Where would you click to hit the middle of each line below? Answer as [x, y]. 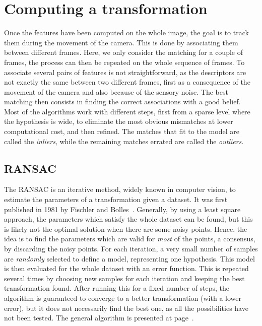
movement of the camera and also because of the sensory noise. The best [116, 91]
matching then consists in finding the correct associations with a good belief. [122, 102]
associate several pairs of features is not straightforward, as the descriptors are [125, 72]
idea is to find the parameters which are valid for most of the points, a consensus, [130, 239]
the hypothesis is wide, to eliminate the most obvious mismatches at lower [119, 121]
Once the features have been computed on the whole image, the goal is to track [126, 32]
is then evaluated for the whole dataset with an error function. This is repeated [126, 268]
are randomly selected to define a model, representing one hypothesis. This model [129, 258]
